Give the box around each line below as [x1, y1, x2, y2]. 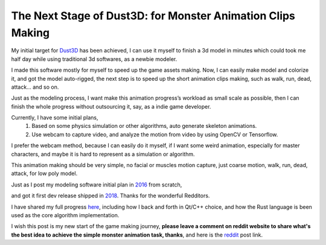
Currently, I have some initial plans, [11, 114, 98, 121]
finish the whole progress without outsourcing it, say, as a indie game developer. [11, 103, 211, 110]
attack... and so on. [11, 83, 59, 91]
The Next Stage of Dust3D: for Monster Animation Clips [11, 9, 296, 22]
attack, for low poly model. [11, 170, 78, 177]
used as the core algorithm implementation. [11, 211, 120, 218]
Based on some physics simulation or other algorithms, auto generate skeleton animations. [31, 122, 257, 130]
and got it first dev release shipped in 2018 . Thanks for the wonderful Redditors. [11, 192, 210, 199]
